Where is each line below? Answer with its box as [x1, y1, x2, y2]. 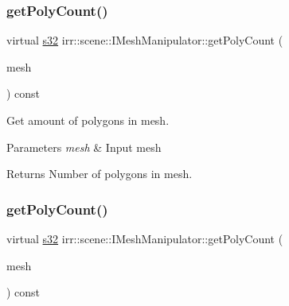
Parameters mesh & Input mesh [6, 138, 162, 155]
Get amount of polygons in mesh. [6, 112, 170, 128]
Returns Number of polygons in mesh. [6, 165, 193, 182]
